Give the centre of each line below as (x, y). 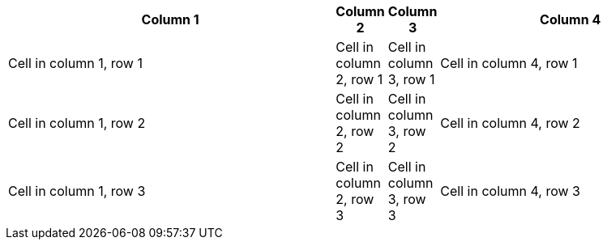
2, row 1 (359, 79)
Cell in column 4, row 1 (509, 63)
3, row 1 (411, 79)
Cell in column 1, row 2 (77, 123)
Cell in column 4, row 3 (510, 191)
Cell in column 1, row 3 (77, 191)
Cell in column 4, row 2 (510, 123)
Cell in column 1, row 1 (75, 63)
